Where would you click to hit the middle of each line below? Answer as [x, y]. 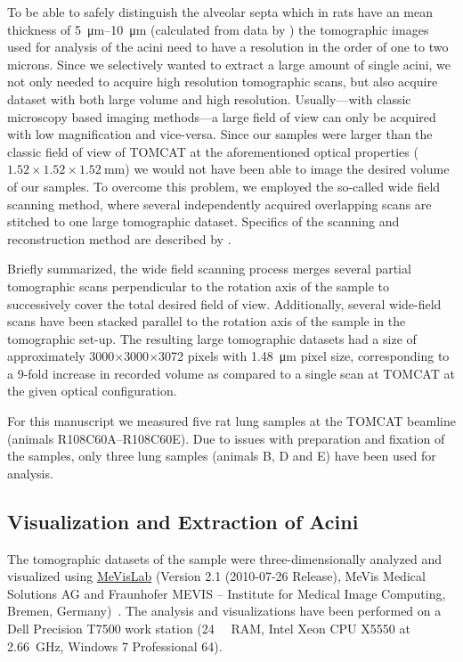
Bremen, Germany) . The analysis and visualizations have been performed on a [224, 611]
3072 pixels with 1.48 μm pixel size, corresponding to [304, 356]
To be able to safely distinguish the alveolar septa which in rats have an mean [220, 12]
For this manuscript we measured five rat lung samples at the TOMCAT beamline [231, 421]
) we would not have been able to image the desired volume [287, 169]
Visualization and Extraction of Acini [183, 521]
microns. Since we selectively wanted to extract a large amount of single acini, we [229, 64]
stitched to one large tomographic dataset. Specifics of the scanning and [203, 221]
